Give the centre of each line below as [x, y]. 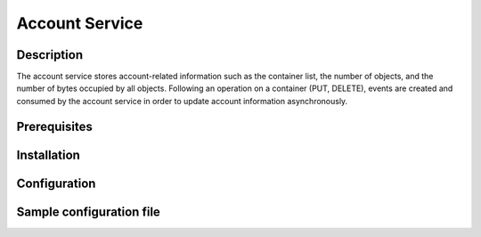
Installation [48, 155]
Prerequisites [54, 126]
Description [50, 55]
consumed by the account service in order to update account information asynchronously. [182, 101]
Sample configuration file [88, 212]
